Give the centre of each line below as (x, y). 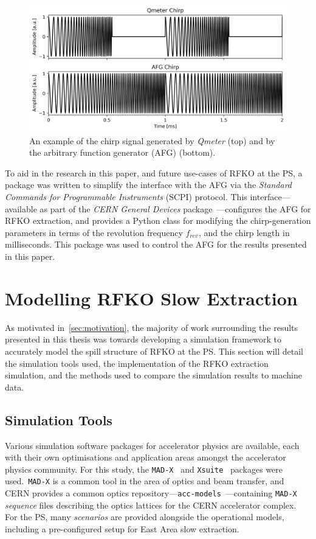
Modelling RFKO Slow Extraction (151, 298)
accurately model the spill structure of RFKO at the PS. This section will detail (154, 351)
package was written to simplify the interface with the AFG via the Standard (148, 185)
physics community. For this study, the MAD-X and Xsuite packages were (144, 469)
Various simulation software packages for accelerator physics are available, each (152, 445)
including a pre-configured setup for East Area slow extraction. (122, 528)
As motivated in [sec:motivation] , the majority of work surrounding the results (152, 327)
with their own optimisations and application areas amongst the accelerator (146, 457)
